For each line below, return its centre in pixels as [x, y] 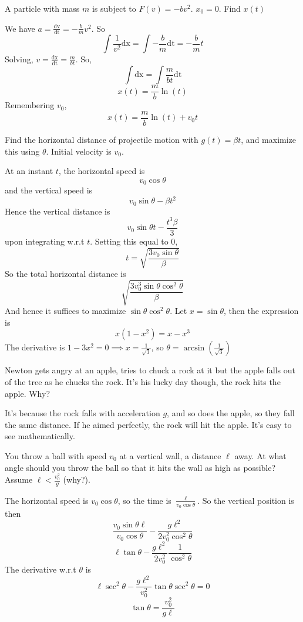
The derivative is [35, 347]
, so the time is [144, 500]
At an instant [29, 171]
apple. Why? [28, 393]
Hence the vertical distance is [58, 211]
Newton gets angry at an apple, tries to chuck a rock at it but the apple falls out [150, 370]
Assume [19, 479]
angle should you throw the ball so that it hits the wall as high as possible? [140, 467]
